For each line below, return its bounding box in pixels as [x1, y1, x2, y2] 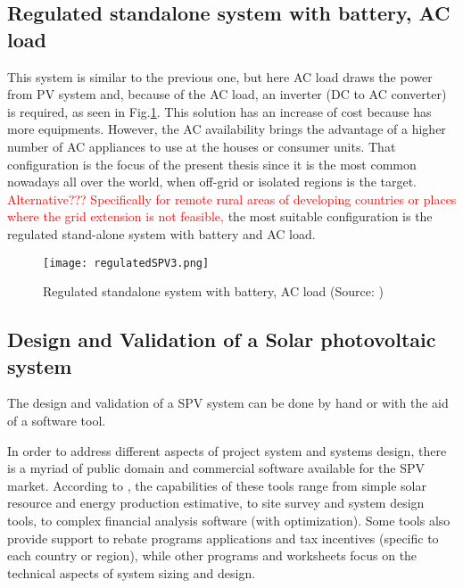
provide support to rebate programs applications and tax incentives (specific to [7, 528, 439, 547]
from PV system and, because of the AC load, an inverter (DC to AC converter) [7, 85, 447, 104]
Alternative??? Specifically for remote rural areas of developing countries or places [7, 189, 457, 208]
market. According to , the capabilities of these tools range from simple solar [7, 476, 426, 494]
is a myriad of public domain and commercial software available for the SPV [7, 459, 425, 477]
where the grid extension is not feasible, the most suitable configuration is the [7, 207, 433, 226]
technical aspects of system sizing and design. [7, 563, 256, 582]
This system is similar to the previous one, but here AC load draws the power [7, 67, 433, 86]
